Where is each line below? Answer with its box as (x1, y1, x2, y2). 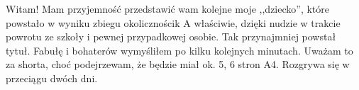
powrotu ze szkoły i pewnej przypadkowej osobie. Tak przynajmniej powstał (6, 29, 336, 44)
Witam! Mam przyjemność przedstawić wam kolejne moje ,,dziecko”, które (6, 1, 329, 16)
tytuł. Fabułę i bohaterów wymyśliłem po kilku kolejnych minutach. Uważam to (6, 43, 353, 57)
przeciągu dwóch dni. (6, 70, 98, 85)
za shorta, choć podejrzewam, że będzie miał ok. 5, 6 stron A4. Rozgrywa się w (6, 57, 350, 72)
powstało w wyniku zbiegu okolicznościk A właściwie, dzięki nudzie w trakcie (6, 15, 341, 30)
